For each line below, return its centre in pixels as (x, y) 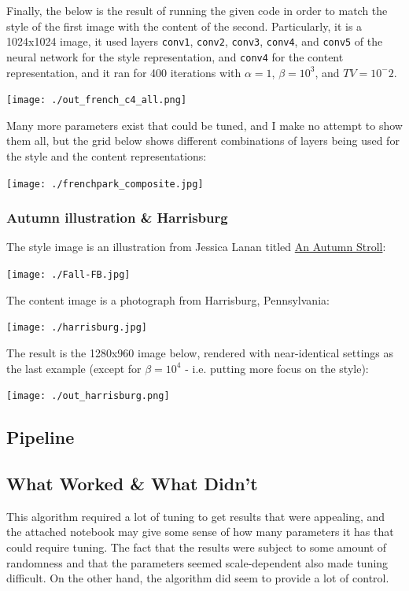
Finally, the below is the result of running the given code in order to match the (197, 10)
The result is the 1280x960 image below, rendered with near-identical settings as (200, 352)
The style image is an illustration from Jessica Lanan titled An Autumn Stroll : (196, 247)
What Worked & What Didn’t (132, 483)
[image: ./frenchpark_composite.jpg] (105, 184)
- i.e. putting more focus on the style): (277, 368)
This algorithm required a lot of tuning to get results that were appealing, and (196, 516)
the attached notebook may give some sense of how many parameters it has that (200, 532)
